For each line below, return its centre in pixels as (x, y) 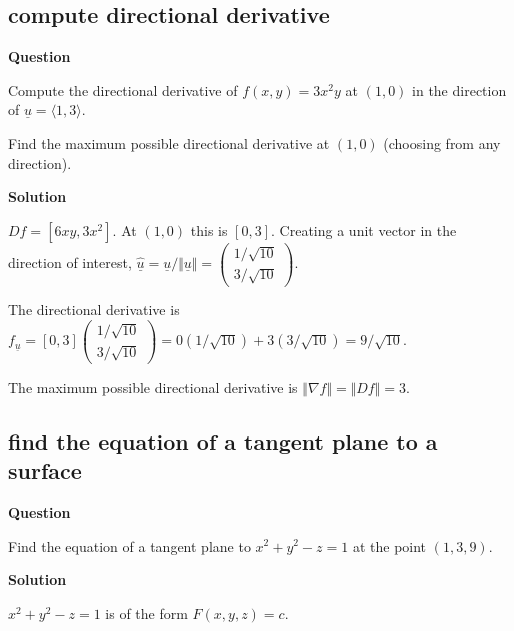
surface (45, 470)
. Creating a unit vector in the (364, 229)
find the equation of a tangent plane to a (223, 440)
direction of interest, (70, 262)
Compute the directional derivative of (123, 89)
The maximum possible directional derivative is (153, 386)
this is (209, 229)
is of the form (146, 612)
